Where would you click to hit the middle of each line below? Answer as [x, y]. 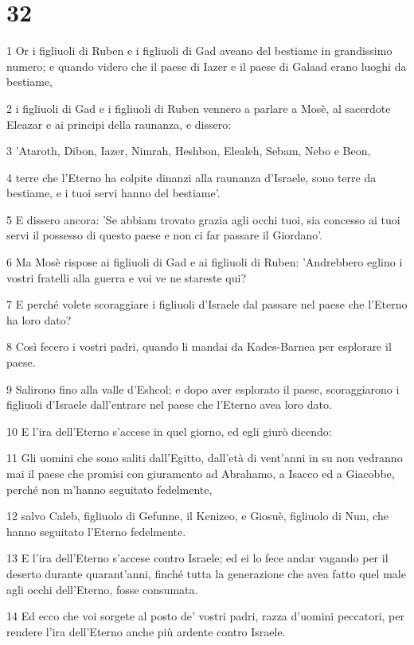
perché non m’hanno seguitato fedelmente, [109, 489]
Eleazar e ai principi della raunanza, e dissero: [119, 124]
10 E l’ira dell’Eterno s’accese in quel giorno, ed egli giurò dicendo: [169, 431]
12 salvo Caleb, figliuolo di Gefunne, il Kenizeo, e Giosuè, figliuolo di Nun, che [197, 516]
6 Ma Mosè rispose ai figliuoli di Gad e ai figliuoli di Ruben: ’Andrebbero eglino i [205, 262]
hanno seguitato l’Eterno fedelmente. [96, 531]
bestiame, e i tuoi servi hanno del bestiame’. [113, 193]
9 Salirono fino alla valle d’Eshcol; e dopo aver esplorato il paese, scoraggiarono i [203, 389]
